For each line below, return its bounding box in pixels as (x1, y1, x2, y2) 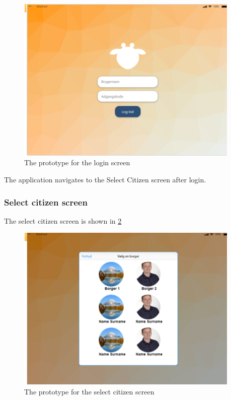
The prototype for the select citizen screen (24, 386, 155, 396)
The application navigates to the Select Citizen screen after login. (4, 174, 206, 185)
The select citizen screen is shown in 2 (4, 215, 122, 226)
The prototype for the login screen (24, 157, 130, 168)
